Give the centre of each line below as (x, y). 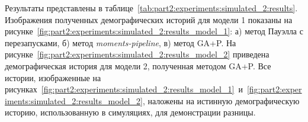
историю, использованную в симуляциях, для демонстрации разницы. (130, 112)
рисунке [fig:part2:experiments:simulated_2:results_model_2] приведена (137, 54)
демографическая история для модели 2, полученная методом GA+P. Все (138, 65)
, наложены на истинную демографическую (221, 100)
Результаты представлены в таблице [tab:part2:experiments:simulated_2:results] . (151, 8)
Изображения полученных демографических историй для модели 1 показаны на (149, 19)
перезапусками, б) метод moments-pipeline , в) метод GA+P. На (121, 42)
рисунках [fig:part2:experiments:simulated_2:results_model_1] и (124, 89)
